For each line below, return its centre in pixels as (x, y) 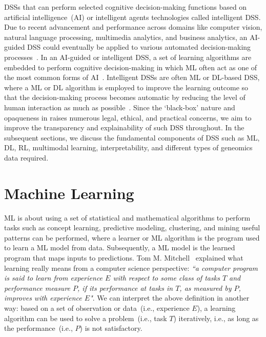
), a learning (216, 308)
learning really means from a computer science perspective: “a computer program (131, 267)
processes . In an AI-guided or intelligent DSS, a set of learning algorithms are (128, 57)
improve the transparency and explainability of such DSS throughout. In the (124, 127)
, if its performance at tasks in (125, 288)
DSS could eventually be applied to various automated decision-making (139, 47)
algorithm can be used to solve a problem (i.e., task (86, 318)
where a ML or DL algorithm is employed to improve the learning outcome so (126, 87)
